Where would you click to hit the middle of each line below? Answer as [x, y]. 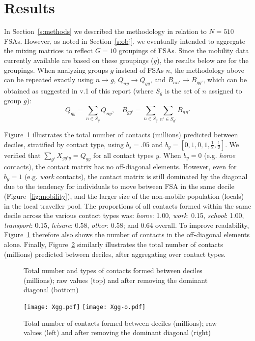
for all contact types [123, 155]
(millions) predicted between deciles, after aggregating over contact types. [115, 254]
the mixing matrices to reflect [48, 50]
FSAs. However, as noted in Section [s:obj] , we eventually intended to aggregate [125, 41]
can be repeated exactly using [49, 79]
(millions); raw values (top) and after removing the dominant [116, 280]
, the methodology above [207, 70]
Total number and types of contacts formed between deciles [113, 270]
